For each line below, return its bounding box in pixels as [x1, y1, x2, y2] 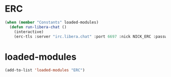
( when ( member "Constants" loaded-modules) [5, 20, 99, 25]
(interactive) [14, 29, 44, 34]
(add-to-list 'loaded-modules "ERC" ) [5, 68, 85, 73]
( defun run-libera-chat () [9, 24, 67, 29]
